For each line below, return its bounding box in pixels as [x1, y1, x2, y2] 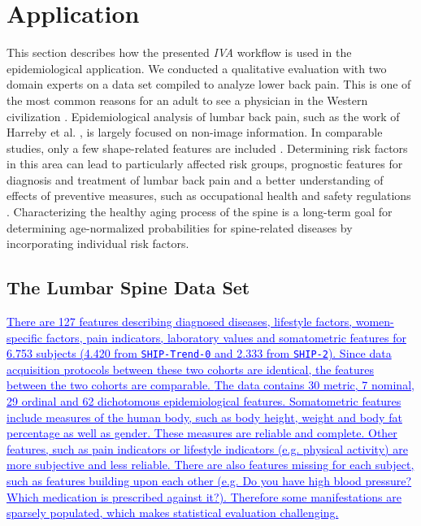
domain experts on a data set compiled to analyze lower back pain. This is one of [7, 76, 411, 93]
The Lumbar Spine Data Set [7, 275, 250, 300]
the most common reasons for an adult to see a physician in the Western [7, 91, 368, 108]
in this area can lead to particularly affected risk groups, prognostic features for [7, 155, 403, 172]
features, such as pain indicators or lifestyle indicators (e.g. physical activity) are [7, 440, 408, 457]
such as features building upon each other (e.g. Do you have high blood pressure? [7, 472, 412, 489]
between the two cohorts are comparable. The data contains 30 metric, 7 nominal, [7, 376, 414, 393]
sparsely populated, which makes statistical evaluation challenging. [7, 504, 339, 521]
